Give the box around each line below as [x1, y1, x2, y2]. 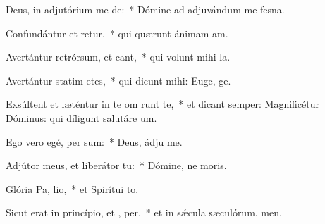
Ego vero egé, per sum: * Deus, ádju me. [6, 134, 183, 149]
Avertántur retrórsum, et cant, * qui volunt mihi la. [6, 49, 231, 64]
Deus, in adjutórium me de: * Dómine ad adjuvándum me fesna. [6, 2, 285, 16]
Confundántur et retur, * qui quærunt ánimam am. [6, 25, 228, 40]
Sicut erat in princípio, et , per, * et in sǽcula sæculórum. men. [6, 205, 282, 220]
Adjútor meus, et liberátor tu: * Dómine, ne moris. [6, 158, 227, 173]
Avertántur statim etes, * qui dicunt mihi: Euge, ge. [6, 73, 231, 87]
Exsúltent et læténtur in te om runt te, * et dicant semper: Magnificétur [6, 97, 320, 111]
